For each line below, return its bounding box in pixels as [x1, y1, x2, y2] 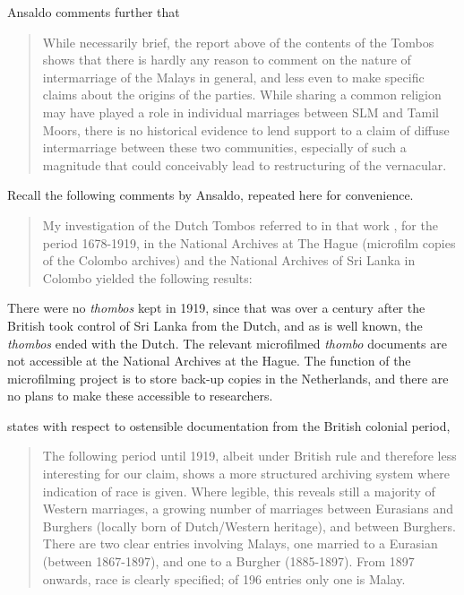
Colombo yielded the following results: [42, 268, 253, 287]
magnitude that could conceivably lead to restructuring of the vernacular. [42, 155, 447, 174]
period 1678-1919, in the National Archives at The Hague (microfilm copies [42, 233, 456, 252]
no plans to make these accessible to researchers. [7, 386, 273, 405]
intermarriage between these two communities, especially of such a [42, 138, 407, 157]
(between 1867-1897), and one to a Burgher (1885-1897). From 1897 [42, 552, 415, 571]
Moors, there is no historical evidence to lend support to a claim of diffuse [42, 120, 450, 139]
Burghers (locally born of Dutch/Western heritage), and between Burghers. [42, 516, 456, 535]
